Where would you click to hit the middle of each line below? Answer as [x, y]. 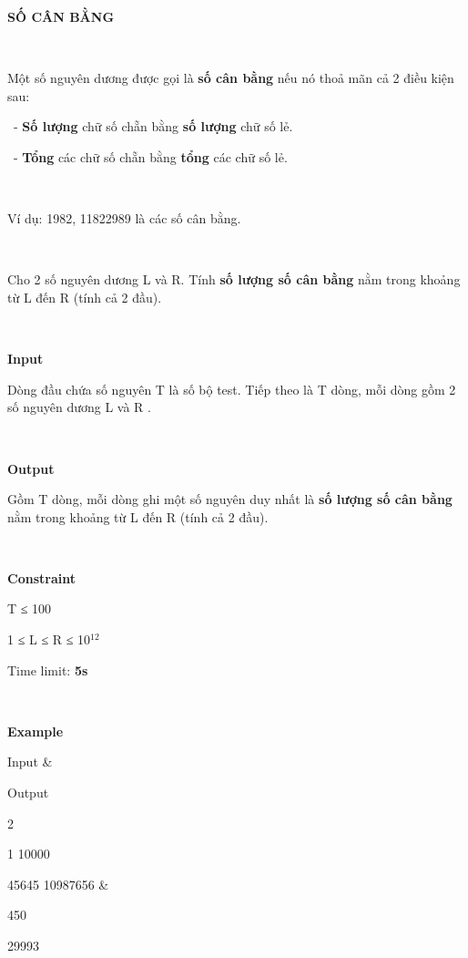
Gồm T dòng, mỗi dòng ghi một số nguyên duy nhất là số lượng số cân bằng [230, 499]
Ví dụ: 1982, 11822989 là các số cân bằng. [124, 218]
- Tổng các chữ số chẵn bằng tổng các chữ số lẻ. [150, 156]
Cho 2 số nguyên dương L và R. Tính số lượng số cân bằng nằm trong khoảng [234, 279]
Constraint [41, 577]
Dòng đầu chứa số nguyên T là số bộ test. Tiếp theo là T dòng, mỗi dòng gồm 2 [232, 389]
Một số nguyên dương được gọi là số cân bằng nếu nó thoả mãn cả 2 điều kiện [231, 78]
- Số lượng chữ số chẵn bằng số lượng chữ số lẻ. [153, 126]
